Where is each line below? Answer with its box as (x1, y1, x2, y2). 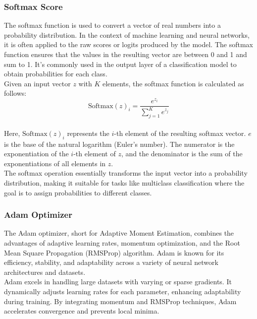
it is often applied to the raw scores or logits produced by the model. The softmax (4, 39, 253, 50)
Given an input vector (4, 78, 71, 88)
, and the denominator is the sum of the (121, 148, 243, 159)
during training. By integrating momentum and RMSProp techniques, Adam (4, 296, 237, 306)
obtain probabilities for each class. (4, 68, 107, 79)
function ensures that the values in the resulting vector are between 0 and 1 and (4, 49, 247, 59)
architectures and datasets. (4, 266, 86, 277)
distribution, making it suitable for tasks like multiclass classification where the (4, 178, 245, 188)
